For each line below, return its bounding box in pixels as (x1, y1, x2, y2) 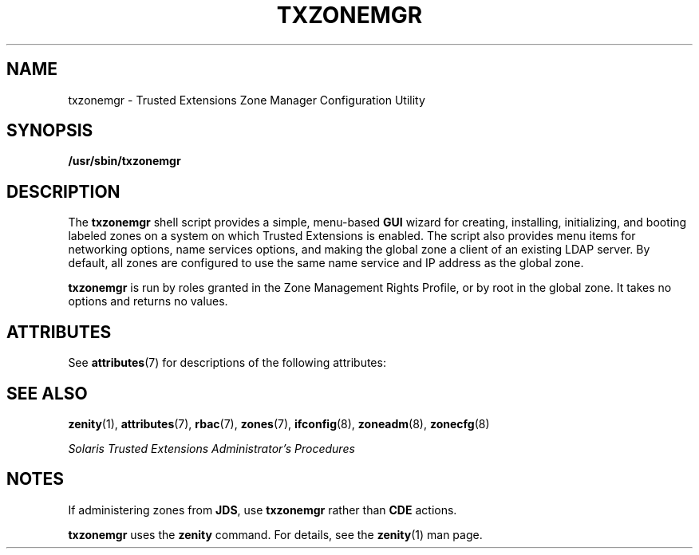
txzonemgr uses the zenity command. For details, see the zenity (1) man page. (68, 527, 483, 541)
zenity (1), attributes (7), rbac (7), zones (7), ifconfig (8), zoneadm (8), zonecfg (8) (68, 416, 490, 431)
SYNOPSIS (6, 120, 93, 141)
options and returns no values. (68, 294, 228, 309)
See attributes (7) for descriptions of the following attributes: (68, 356, 386, 370)
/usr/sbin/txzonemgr (68, 154, 181, 168)
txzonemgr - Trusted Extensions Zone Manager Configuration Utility (68, 92, 425, 107)
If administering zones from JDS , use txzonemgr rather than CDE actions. (68, 502, 457, 517)
